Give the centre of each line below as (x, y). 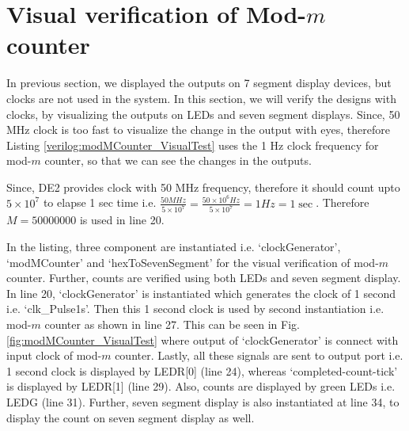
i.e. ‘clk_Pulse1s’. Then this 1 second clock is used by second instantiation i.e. (195, 309)
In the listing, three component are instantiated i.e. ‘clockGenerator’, (174, 247)
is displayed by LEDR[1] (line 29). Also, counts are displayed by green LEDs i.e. (201, 386)
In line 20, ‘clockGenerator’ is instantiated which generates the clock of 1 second (201, 293)
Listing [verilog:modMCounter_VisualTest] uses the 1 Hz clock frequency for (193, 145)
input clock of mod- (54, 355)
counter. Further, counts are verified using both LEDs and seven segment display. (204, 278)
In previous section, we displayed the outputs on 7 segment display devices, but (199, 83)
